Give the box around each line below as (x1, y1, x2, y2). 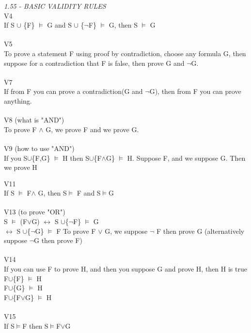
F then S (22, 320, 48, 331)
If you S (4, 152, 28, 163)
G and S (47, 20, 72, 30)
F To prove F (56, 226, 96, 236)
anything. (4, 95, 32, 106)
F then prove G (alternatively (156, 226, 245, 236)
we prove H (4, 162, 37, 172)
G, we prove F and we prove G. (46, 124, 139, 134)
